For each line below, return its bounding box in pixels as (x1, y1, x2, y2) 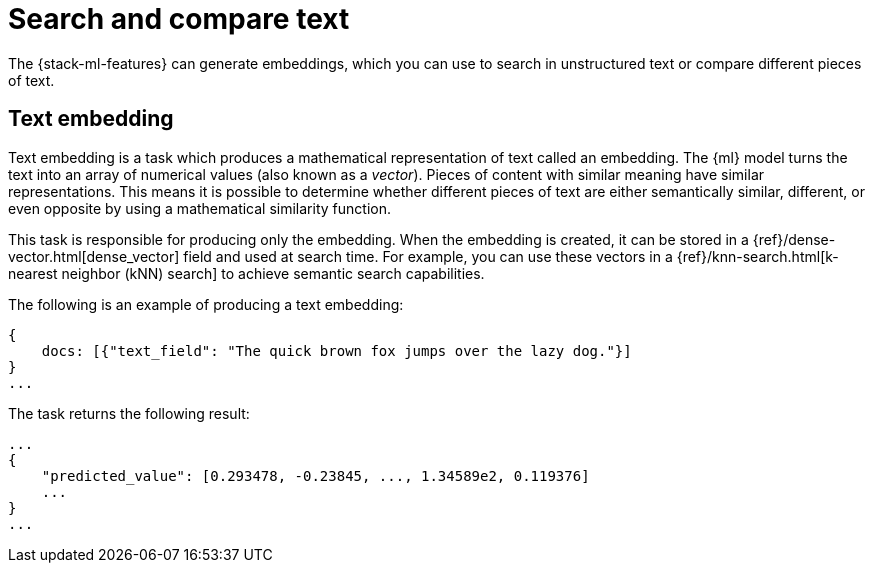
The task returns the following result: (8, 404, 250, 422)
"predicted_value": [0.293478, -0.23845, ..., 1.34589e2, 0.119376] (41, 467, 590, 484)
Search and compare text (8, 2, 350, 36)
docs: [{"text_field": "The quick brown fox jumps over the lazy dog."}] (41, 342, 632, 359)
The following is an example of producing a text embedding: (8, 295, 404, 313)
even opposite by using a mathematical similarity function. (8, 199, 391, 217)
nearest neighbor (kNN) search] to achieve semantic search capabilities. (8, 264, 485, 282)
